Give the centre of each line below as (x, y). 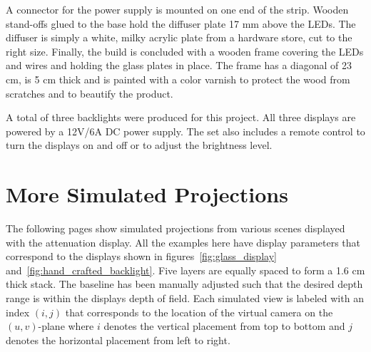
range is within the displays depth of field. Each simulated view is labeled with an (185, 298)
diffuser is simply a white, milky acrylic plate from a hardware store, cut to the (179, 37)
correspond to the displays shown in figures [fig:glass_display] (141, 256)
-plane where (66, 326)
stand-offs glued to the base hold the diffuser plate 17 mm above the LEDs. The (181, 23)
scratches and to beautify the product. (90, 93)
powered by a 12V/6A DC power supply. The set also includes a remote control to (185, 131)
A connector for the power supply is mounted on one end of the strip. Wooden (177, 9)
